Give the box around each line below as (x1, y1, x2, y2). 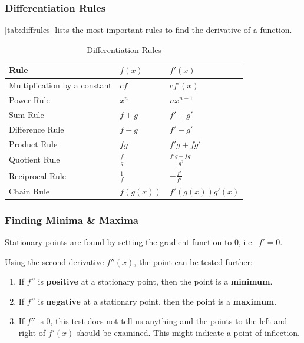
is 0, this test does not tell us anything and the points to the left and (38, 315, 288, 327)
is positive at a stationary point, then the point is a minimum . (38, 275, 273, 288)
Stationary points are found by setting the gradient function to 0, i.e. (5, 236, 255, 248)
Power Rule (9, 94, 50, 106)
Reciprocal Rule (9, 169, 66, 182)
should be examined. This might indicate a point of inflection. (77, 326, 300, 338)
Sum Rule (9, 108, 44, 120)
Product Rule (9, 137, 58, 150)
